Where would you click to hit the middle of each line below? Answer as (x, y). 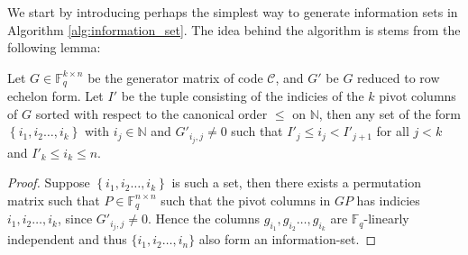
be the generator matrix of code (175, 77)
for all (393, 131)
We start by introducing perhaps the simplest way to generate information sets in (233, 12)
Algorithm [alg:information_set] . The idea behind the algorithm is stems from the (234, 29)
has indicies (388, 200)
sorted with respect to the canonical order (151, 113)
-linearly (386, 219)
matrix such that (54, 200)
